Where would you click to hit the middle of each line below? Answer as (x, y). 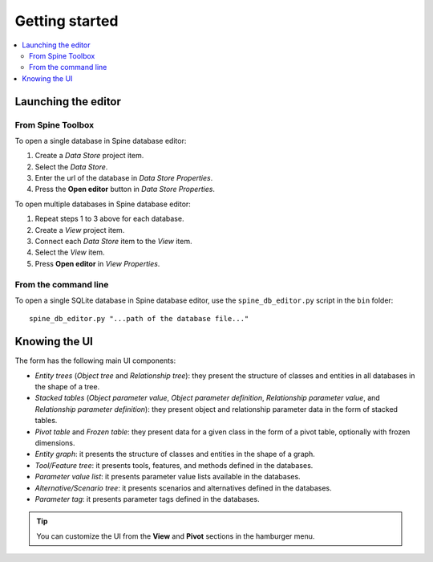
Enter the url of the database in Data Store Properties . (124, 178)
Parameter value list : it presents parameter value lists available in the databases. (168, 477)
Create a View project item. (80, 230)
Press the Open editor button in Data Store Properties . (125, 189)
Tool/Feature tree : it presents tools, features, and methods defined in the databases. (174, 465)
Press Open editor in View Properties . (97, 263)
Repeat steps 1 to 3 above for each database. (109, 219)
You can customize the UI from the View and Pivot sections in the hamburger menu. (176, 536)
